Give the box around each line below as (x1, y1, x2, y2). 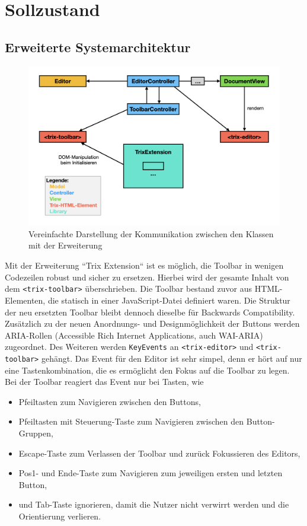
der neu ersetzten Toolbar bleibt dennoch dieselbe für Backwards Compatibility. (5, 305, 295, 318)
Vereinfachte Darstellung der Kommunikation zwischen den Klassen (28, 227, 274, 240)
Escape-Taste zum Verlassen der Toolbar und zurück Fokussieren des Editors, (18, 447, 300, 459)
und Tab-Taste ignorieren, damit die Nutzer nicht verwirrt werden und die (18, 498, 289, 511)
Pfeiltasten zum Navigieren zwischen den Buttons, (18, 395, 201, 407)
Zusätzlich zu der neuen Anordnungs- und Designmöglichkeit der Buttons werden (5, 317, 300, 330)
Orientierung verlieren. (18, 509, 101, 522)
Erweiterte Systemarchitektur (5, 37, 191, 56)
